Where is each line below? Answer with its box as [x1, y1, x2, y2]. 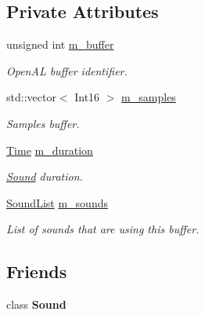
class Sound [6, 296, 67, 313]
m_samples [121, 89, 176, 105]
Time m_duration [6, 141, 93, 158]
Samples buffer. [6, 115, 80, 131]
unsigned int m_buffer [6, 36, 114, 53]
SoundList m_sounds [6, 194, 108, 211]
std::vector [6, 89, 56, 105]
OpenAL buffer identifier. [6, 62, 128, 79]
